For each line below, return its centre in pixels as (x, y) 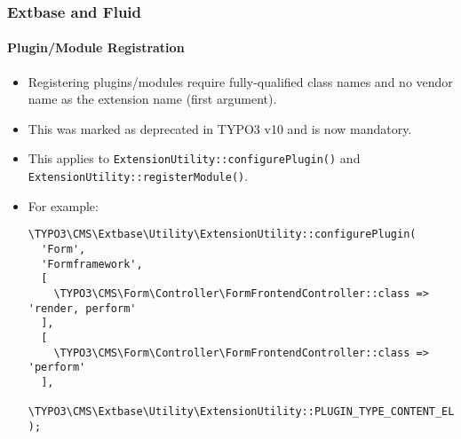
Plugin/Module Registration (96, 47)
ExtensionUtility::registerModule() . (138, 176)
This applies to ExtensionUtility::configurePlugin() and (194, 158)
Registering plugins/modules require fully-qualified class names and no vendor (240, 81)
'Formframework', (92, 264)
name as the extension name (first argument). (152, 99)
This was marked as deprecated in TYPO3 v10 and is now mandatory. (220, 128)
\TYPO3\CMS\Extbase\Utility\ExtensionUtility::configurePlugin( (222, 235)
